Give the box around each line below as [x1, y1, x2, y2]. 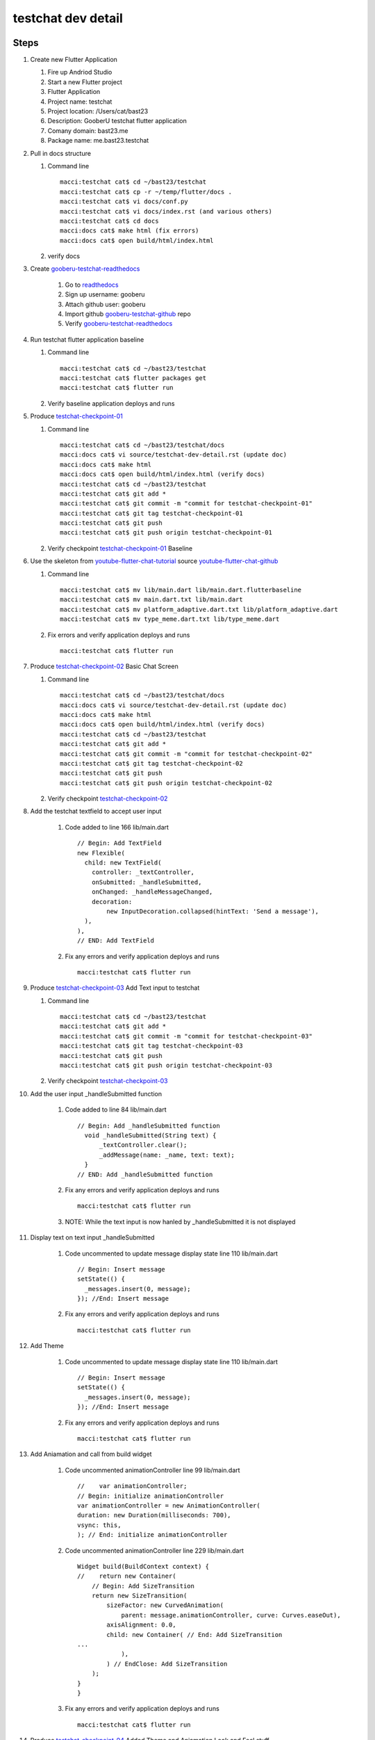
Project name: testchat [47, 97, 112, 106]
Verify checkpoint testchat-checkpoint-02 [47, 794, 168, 803]
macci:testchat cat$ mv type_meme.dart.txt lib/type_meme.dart [60, 615, 280, 623]
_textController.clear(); [99, 1141, 187, 1149]
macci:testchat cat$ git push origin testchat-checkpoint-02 [60, 779, 272, 786]
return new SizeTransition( [91, 1592, 187, 1600]
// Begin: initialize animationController [77, 1492, 224, 1500]
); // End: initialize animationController [77, 1531, 228, 1539]
